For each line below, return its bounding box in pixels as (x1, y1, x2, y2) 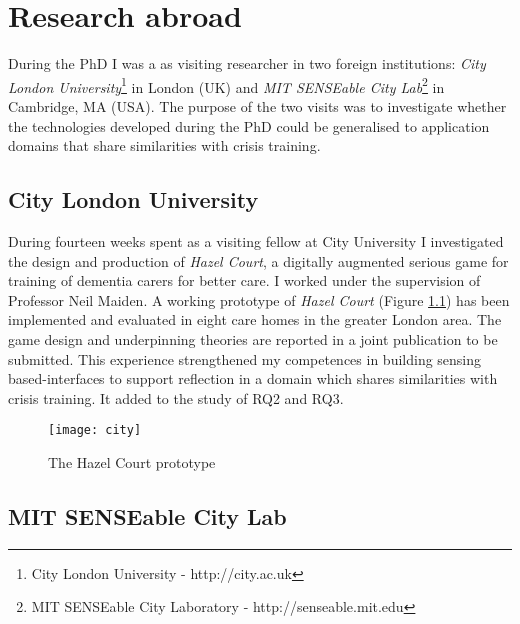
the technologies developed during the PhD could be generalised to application (8, 115, 490, 136)
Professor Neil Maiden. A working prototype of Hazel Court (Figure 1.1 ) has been (8, 289, 510, 310)
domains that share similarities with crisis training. (8, 135, 321, 156)
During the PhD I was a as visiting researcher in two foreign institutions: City (8, 53, 486, 74)
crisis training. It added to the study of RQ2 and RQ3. (8, 387, 344, 408)
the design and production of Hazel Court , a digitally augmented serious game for (8, 250, 509, 271)
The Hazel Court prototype (48, 451, 216, 472)
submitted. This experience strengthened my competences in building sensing (8, 348, 482, 369)
